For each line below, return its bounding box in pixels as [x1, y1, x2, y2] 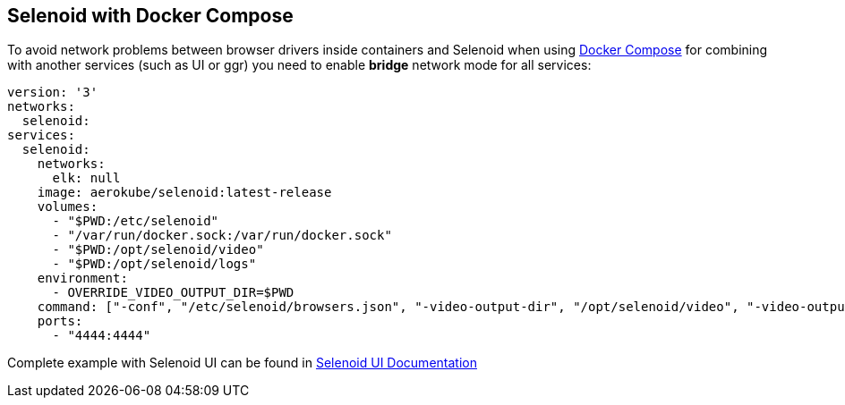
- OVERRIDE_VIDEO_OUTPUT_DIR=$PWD [52, 285, 294, 300]
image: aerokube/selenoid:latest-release [37, 185, 332, 200]
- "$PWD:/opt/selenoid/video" [52, 242, 264, 257]
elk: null [52, 171, 121, 186]
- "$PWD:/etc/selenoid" [52, 214, 219, 229]
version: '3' [7, 85, 98, 100]
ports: [37, 314, 83, 329]
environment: [37, 271, 128, 286]
